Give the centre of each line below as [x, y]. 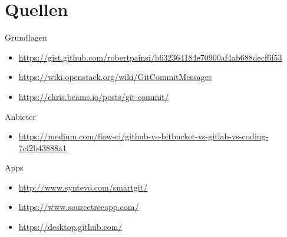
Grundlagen [26, 37]
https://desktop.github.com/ [70, 227]
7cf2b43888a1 [43, 147]
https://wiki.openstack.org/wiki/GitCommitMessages [115, 77]
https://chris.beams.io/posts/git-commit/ [94, 96]
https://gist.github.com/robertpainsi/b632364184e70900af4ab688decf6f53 [150, 57]
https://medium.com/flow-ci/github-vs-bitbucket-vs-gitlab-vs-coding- [143, 136]
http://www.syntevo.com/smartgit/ [83, 187]
